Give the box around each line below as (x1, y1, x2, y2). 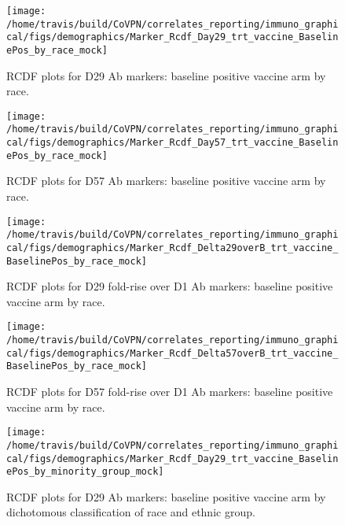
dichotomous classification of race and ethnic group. (6, 504, 255, 520)
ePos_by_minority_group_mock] (6, 466, 164, 478)
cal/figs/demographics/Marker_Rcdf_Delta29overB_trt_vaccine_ (6, 242, 339, 253)
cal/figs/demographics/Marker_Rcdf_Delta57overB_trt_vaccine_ (6, 347, 339, 359)
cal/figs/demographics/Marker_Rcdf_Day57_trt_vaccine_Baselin (6, 137, 339, 149)
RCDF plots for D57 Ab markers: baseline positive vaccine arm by (6, 172, 326, 189)
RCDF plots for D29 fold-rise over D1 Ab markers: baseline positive (6, 278, 333, 294)
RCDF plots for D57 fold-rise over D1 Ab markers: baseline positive (6, 383, 333, 400)
